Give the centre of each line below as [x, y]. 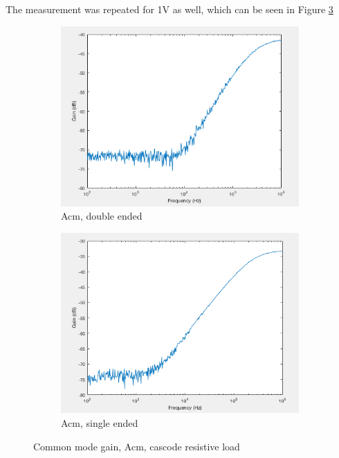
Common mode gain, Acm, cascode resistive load [137, 446]
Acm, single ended [100, 423]
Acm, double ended [102, 216]
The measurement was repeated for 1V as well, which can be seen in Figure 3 [169, 9]
